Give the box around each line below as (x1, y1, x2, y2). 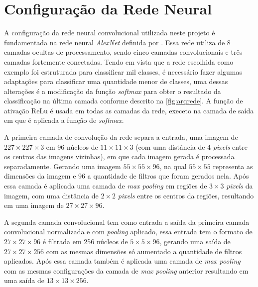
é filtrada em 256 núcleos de (42, 236, 128, 246)
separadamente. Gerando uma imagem (4, 161, 121, 171)
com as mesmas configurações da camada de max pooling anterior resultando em (4, 265, 249, 276)
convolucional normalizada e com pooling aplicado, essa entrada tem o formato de (4, 226, 253, 237)
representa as (213, 161, 253, 171)
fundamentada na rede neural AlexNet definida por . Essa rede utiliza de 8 (4, 37, 231, 47)
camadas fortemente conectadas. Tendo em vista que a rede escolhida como (4, 56, 234, 67)
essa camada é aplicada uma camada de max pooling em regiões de (4, 181, 207, 191)
